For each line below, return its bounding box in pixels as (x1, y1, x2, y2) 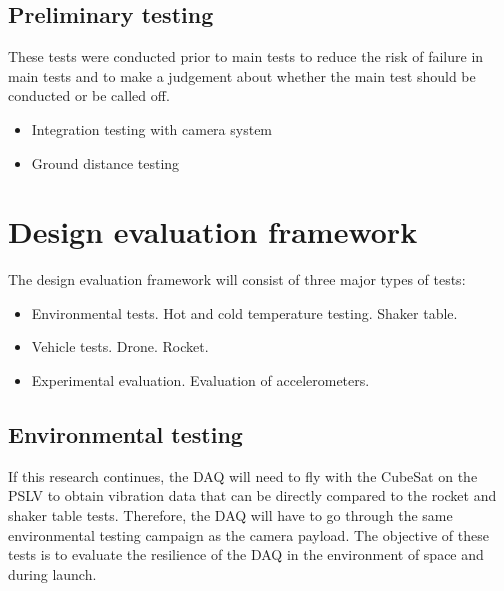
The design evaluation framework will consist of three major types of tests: (8, 269, 466, 290)
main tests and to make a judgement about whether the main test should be (8, 65, 476, 86)
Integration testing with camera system (31, 118, 273, 139)
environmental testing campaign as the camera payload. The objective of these (8, 524, 489, 545)
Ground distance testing (31, 152, 180, 173)
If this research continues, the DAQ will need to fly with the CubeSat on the (8, 465, 478, 486)
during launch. (8, 563, 97, 584)
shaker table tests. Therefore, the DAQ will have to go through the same (8, 505, 453, 526)
